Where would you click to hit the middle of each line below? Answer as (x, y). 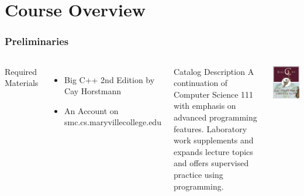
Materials (22, 83)
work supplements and (213, 140)
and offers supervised (211, 163)
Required (21, 71)
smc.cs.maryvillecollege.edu (113, 122)
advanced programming (215, 117)
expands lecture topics (213, 151)
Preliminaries (37, 41)
